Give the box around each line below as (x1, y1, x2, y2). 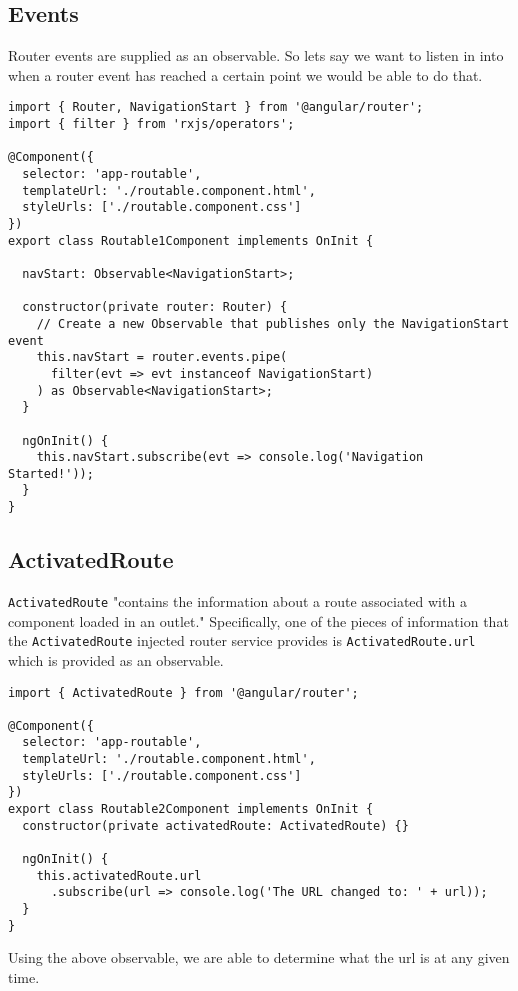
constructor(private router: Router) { (22, 300, 288, 315)
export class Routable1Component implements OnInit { (8, 233, 374, 248)
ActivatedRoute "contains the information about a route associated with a (8, 591, 467, 611)
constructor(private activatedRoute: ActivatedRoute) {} (22, 818, 409, 833)
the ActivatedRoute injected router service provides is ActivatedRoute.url (8, 630, 476, 651)
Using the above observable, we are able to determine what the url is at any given (8, 947, 510, 968)
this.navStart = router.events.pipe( (36, 350, 288, 365)
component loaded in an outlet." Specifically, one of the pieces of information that (8, 610, 509, 631)
